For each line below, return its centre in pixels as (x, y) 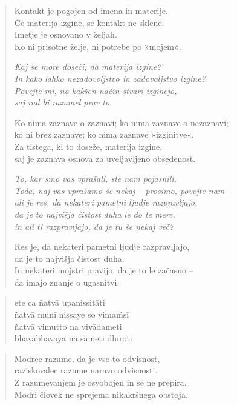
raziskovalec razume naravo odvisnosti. (86, 370)
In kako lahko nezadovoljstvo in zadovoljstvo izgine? (110, 78)
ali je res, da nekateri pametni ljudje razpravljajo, (106, 202)
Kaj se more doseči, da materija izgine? (88, 66)
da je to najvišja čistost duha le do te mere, (95, 214)
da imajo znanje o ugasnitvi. (67, 282)
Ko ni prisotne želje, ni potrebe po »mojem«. (98, 46)
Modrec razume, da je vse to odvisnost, (87, 358)
